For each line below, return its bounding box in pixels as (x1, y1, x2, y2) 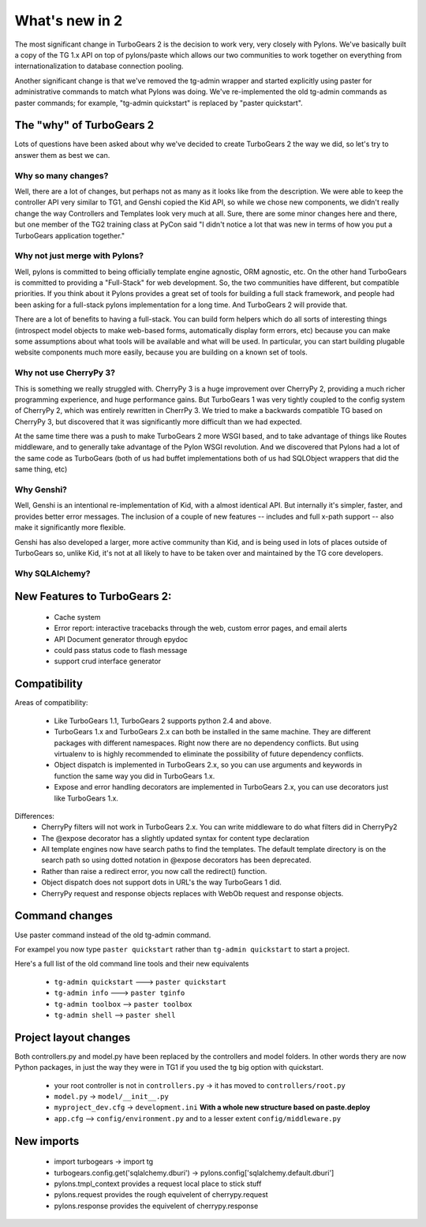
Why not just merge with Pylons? (14, 250, 144, 261)
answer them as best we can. (14, 150, 110, 159)
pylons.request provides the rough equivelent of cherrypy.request (54, 1190, 268, 1199)
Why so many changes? (14, 170, 109, 181)
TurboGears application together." (14, 231, 125, 240)
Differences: (14, 811, 55, 820)
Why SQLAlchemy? (14, 568, 91, 579)
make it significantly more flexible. (14, 523, 126, 532)
